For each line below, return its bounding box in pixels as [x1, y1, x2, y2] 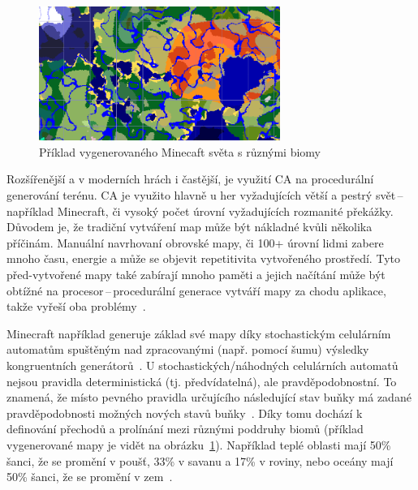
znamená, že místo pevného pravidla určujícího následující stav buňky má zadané [6, 389, 412, 406]
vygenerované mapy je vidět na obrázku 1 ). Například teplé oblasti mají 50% [6, 436, 391, 453]
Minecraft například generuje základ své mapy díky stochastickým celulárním [6, 325, 391, 342]
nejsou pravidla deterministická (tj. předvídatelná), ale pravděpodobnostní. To [6, 372, 397, 389]
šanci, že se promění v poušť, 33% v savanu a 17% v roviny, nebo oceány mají [6, 452, 394, 469]
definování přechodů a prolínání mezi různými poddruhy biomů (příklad [6, 420, 364, 437]
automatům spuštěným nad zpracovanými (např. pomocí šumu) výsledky [6, 341, 369, 358]
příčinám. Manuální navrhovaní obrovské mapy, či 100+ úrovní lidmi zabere [6, 234, 384, 251]
